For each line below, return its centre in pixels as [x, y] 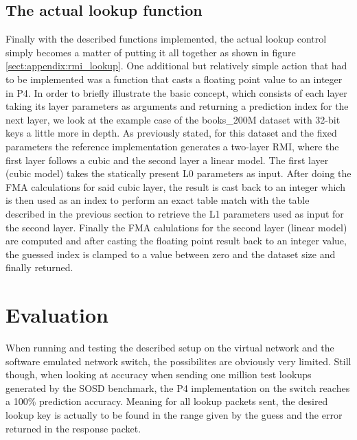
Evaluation [57, 315]
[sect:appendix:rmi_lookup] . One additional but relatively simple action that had [176, 66]
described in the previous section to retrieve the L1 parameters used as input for [175, 213]
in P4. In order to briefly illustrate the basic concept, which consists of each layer [176, 92]
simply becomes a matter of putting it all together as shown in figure [151, 52]
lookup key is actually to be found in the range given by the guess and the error [174, 414]
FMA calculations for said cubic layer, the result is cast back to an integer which [175, 186]
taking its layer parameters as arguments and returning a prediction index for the [177, 106]
